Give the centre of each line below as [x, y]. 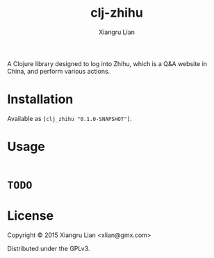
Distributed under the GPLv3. [49, 248]
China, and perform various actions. [59, 71]
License [31, 216]
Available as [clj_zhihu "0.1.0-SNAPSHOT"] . [69, 118]
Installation [40, 99]
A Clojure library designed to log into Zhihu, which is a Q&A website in [107, 63]
